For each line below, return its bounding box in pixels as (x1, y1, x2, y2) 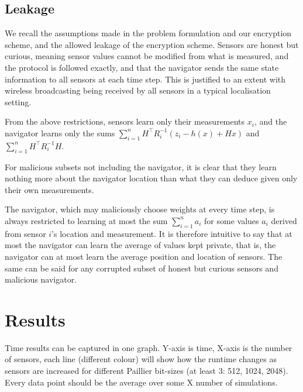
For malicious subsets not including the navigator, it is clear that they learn (5, 160, 277, 173)
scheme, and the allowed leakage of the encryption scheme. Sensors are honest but (5, 38, 299, 50)
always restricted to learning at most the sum (5, 214, 168, 226)
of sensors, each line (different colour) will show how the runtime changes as (5, 353, 277, 365)
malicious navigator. (5, 273, 77, 286)
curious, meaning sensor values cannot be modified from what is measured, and (5, 50, 289, 62)
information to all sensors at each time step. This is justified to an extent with (5, 73, 286, 85)
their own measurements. (5, 183, 94, 195)
